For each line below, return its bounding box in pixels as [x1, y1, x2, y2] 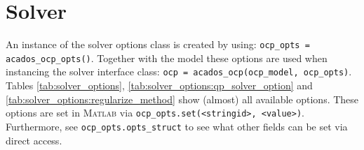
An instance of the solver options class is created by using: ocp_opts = [6, 37, 310, 52]
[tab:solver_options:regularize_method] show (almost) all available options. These [6, 91, 359, 106]
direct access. [6, 133, 62, 147]
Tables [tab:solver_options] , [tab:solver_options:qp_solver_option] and [6, 78, 313, 93]
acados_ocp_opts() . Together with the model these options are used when [6, 50, 328, 65]
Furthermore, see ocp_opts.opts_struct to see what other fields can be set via [6, 119, 348, 133]
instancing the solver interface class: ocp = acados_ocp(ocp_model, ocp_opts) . [6, 64, 352, 79]
